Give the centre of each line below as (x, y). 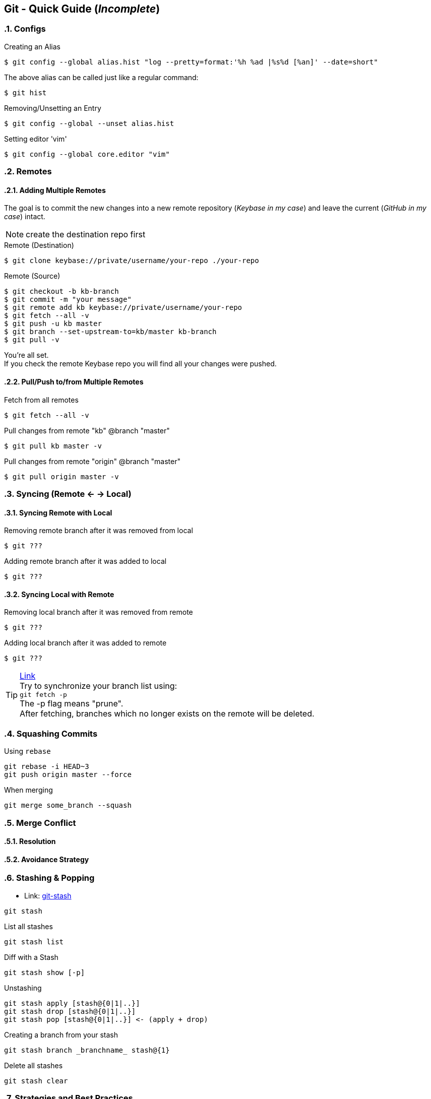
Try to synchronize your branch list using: (99, 686)
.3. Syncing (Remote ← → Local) (68, 494)
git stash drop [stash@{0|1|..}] (70, 1011)
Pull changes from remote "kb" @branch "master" (87, 430)
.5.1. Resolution (30, 842)
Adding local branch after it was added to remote (85, 643)
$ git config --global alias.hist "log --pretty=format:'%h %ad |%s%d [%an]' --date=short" (191, 62)
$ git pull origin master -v (61, 476)
